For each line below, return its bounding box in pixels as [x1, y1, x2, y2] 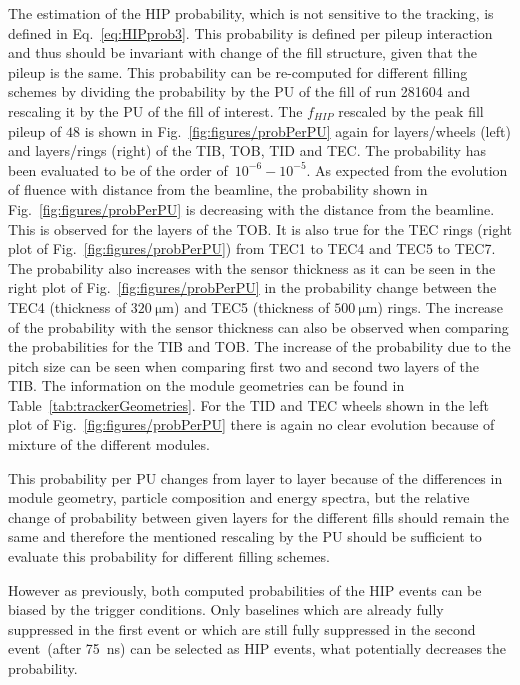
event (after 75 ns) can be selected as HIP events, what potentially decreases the [8, 638, 507, 659]
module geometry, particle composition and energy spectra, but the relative [8, 487, 470, 508]
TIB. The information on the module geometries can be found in [8, 375, 405, 396]
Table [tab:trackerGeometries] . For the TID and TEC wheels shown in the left [8, 394, 489, 415]
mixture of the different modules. [8, 434, 210, 455]
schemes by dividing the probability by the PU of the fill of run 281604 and [8, 81, 471, 102]
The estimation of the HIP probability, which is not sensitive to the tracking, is [8, 3, 494, 23]
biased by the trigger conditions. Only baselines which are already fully [8, 599, 444, 620]
